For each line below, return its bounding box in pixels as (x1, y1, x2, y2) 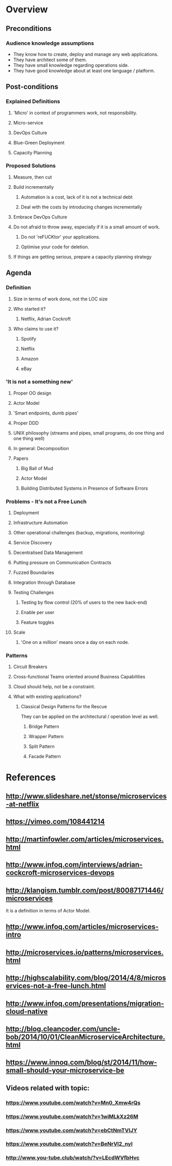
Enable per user (20, 609, 55, 616)
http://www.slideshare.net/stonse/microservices (6, 792, 167, 801)
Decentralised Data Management (13, 549, 83, 556)
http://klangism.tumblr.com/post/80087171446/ (6, 886, 164, 894)
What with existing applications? (13, 693, 81, 700)
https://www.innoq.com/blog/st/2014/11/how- (6, 1058, 158, 1067)
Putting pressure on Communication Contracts (13, 560, 112, 566)
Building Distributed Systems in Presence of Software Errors (20, 485, 148, 491)
